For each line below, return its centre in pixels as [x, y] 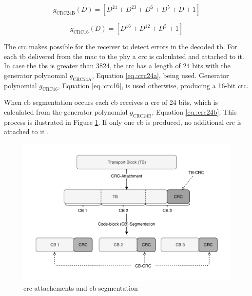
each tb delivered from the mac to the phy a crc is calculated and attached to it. [124, 56]
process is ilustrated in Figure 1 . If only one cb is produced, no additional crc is [123, 122]
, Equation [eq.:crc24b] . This [194, 111]
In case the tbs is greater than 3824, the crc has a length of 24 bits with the [117, 66]
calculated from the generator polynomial [66, 111]
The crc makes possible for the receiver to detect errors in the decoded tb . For [121, 46]
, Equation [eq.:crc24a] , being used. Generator [160, 75]
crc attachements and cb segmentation [81, 288]
